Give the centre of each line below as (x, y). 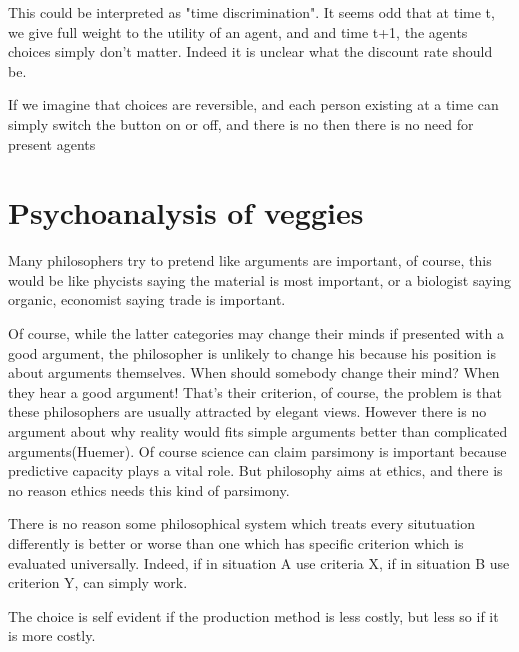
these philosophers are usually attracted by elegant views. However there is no (247, 411)
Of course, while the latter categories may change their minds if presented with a (256, 333)
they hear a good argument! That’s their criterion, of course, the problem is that (255, 391)
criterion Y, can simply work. (98, 582)
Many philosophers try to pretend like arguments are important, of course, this (250, 260)
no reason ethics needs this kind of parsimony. (149, 489)
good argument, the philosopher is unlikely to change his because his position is (252, 352)
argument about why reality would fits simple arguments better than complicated (258, 431)
